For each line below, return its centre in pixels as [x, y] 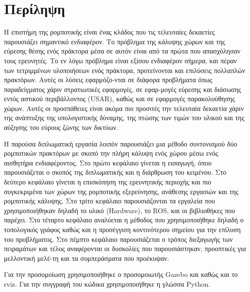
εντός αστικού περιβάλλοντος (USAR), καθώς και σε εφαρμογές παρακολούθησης [119, 99]
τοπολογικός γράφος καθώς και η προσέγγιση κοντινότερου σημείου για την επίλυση [122, 229]
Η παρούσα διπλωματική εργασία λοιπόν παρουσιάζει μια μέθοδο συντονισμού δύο [121, 143]
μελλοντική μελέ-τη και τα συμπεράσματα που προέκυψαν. [87, 258]
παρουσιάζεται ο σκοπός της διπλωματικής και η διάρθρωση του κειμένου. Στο [115, 172]
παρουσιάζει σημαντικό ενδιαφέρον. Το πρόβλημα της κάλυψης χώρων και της [115, 41]
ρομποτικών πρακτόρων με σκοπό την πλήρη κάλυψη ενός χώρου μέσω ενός [111, 153]
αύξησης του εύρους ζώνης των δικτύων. [61, 127]
